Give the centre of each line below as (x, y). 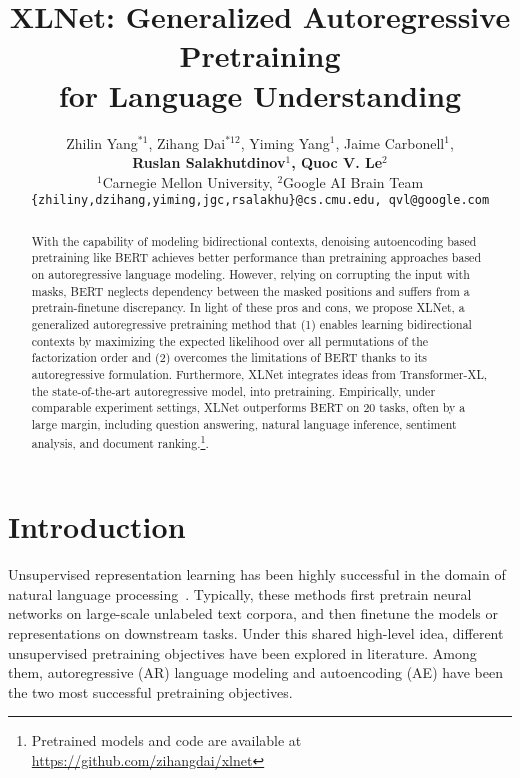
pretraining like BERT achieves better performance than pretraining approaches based (256, 257)
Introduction (97, 526)
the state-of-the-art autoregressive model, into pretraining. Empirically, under (233, 390)
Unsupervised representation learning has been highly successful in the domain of (257, 574)
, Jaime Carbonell (390, 142)
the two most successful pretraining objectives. (150, 691)
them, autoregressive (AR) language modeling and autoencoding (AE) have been (255, 672)
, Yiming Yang (285, 142)
